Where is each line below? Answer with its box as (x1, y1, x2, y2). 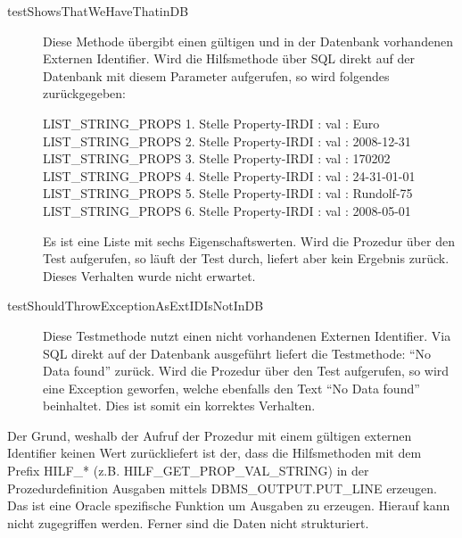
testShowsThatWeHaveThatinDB (7, 2, 189, 20)
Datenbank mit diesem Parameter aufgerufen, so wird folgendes (43, 66, 390, 85)
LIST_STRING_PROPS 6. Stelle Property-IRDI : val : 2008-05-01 (43, 201, 411, 219)
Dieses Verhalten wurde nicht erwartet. (43, 266, 256, 285)
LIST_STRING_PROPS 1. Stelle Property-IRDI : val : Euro (43, 113, 380, 132)
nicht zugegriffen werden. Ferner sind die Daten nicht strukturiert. (7, 513, 369, 532)
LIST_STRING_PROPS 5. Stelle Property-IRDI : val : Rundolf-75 (43, 184, 413, 203)
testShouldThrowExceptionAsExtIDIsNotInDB (7, 296, 264, 315)
